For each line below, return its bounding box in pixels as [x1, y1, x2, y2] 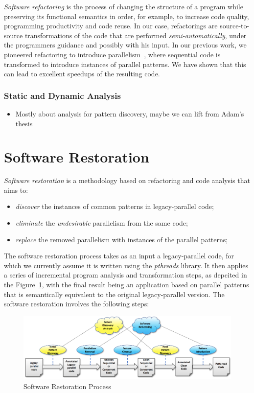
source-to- [220, 21, 250, 31]
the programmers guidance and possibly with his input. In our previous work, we [4, 40, 247, 50]
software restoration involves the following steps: [4, 299, 149, 309]
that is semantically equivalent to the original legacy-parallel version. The [4, 289, 225, 299]
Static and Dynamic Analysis [4, 89, 121, 101]
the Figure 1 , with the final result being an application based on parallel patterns [4, 279, 249, 290]
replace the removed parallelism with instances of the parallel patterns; [15, 234, 228, 244]
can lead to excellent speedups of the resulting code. [4, 69, 160, 79]
